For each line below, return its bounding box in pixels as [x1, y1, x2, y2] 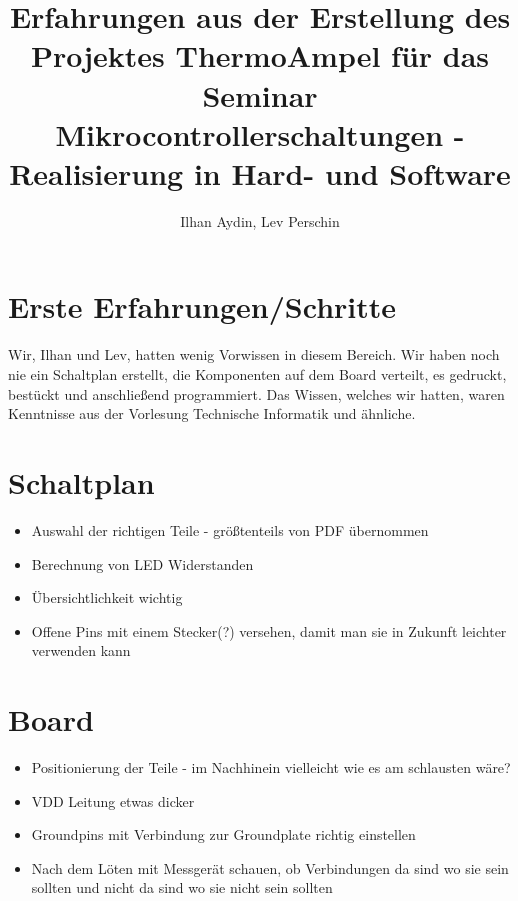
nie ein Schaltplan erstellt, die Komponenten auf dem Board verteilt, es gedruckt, [8, 364, 507, 384]
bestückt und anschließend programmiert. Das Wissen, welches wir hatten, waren [8, 383, 505, 404]
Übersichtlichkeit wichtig [31, 587, 183, 608]
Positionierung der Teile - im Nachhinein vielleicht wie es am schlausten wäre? [31, 757, 511, 777]
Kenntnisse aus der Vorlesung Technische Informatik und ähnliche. [8, 403, 416, 424]
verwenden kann [31, 640, 131, 661]
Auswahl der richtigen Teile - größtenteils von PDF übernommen [31, 519, 429, 540]
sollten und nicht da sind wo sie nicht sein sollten [31, 877, 333, 898]
